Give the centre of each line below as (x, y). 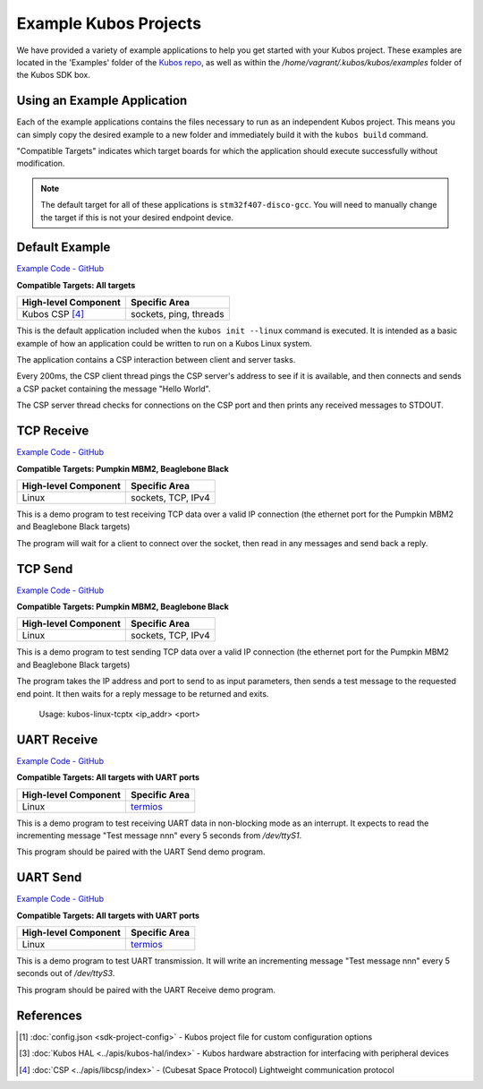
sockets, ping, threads (178, 314)
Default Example (64, 248)
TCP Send (45, 569)
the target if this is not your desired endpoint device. (137, 217)
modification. (41, 163)
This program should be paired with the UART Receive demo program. (146, 990)
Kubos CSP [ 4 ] (53, 314)
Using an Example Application (102, 101)
